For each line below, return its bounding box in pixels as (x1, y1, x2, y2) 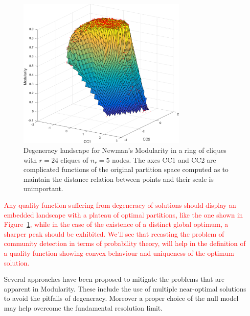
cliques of (60, 154, 89, 165)
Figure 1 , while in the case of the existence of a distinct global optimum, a (4, 219, 228, 229)
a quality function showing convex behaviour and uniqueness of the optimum (4, 247, 234, 258)
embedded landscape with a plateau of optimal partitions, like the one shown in (4, 209, 243, 219)
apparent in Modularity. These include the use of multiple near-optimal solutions (4, 283, 247, 293)
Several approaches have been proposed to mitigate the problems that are (4, 274, 225, 284)
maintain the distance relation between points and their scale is (23, 173, 214, 184)
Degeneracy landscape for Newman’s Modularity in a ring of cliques (23, 145, 227, 155)
